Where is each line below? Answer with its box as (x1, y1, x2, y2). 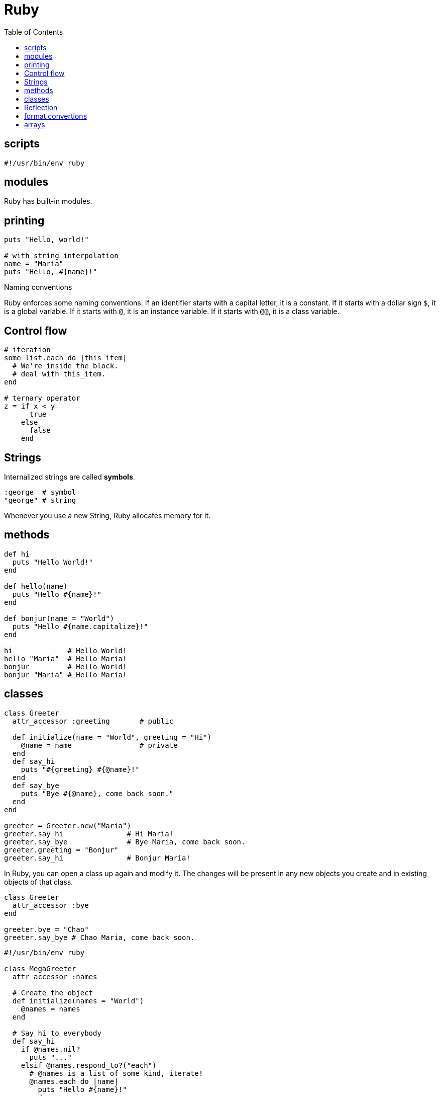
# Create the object (12, 988, 93, 997)
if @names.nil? (21, 1045, 80, 1053)
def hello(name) (4, 582, 68, 590)
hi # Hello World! (4, 646, 127, 655)
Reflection (24, 103, 58, 112)
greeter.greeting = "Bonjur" (4, 845, 119, 854)
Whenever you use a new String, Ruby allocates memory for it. (4, 511, 211, 520)
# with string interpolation (4, 252, 119, 260)
